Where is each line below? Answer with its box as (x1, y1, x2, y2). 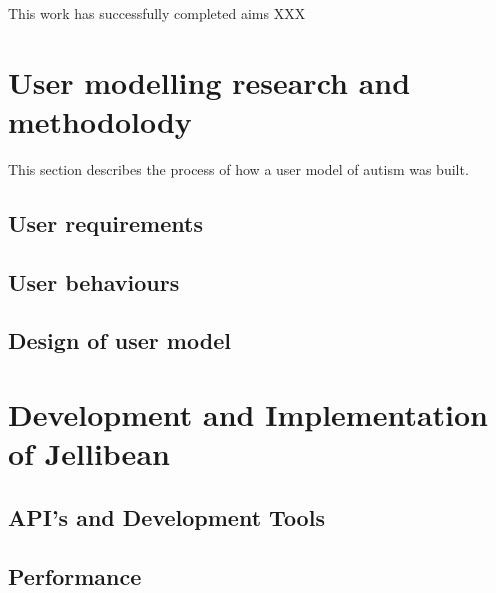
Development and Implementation (8, 394, 489, 435)
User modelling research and (8, 61, 411, 102)
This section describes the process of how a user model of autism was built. (8, 158, 469, 179)
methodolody (8, 100, 192, 141)
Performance (8, 560, 142, 591)
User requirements (8, 207, 203, 238)
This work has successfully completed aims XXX (8, 3, 306, 23)
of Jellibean (8, 433, 170, 474)
